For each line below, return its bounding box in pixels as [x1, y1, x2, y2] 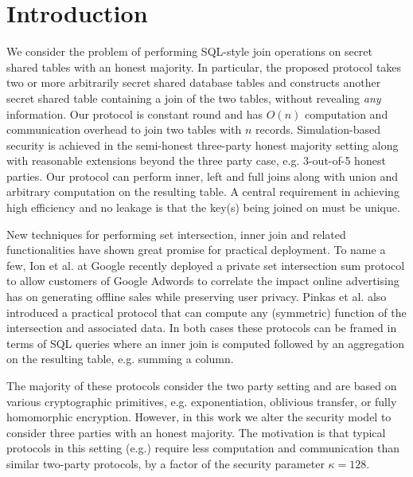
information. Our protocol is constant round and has [6, 105, 263, 122]
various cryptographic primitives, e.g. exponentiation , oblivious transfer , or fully [6, 393, 397, 409]
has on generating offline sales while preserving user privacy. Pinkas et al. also [6, 288, 387, 305]
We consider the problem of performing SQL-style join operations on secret [6, 43, 373, 60]
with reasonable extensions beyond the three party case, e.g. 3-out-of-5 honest [6, 152, 386, 169]
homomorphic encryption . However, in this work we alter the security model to [6, 409, 392, 425]
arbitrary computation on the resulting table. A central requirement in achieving [6, 183, 399, 200]
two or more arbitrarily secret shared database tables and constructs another [6, 74, 381, 91]
